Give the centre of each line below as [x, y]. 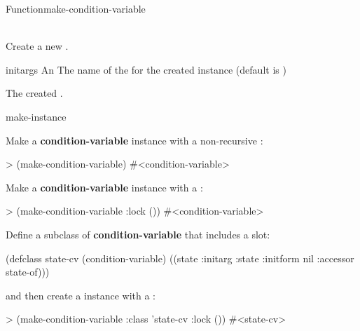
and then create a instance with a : [81, 295]
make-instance [36, 116]
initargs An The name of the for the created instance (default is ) [146, 69]
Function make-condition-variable [76, 8]
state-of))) [28, 272]
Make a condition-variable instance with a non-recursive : [134, 140]
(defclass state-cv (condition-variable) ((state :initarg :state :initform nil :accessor [180, 258]
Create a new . [37, 46]
